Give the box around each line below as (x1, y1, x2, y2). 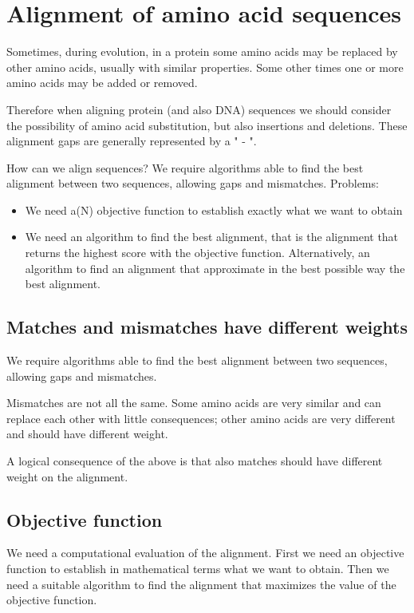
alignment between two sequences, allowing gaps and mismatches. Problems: (6, 175, 379, 192)
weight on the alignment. (6, 468, 128, 484)
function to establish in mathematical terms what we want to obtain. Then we (6, 560, 389, 576)
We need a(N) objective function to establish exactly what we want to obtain (25, 201, 403, 218)
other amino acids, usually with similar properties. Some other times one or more (6, 58, 404, 75)
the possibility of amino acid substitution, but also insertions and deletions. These (6, 117, 408, 133)
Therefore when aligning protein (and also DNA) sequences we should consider (6, 101, 392, 117)
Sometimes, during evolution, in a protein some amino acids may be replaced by (6, 43, 398, 60)
